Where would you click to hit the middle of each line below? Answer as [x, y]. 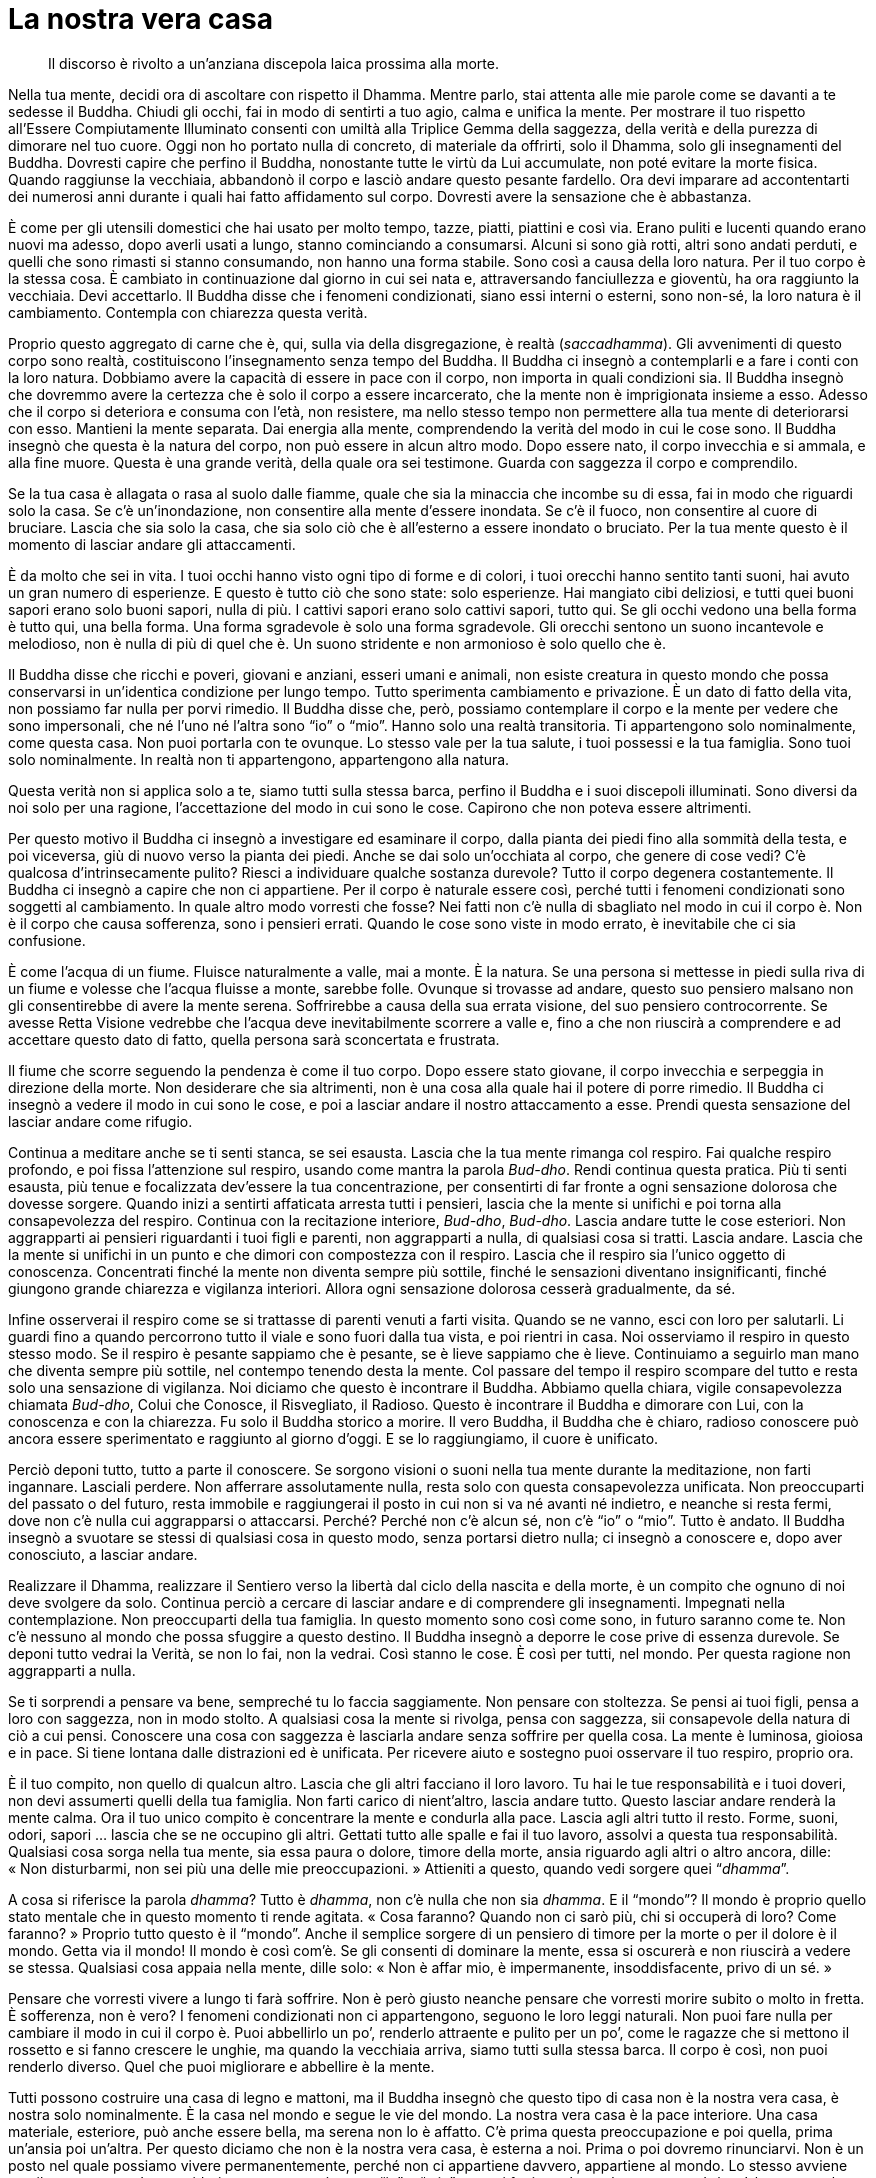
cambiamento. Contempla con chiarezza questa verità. [188, 312]
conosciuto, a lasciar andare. [103, 1554]
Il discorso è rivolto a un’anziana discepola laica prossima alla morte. [273, 63]
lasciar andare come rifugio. [100, 1121]
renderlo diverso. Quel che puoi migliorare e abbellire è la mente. [221, 2066]
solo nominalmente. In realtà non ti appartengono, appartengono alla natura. [259, 759]
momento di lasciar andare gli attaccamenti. [152, 544]
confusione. [47, 940]
